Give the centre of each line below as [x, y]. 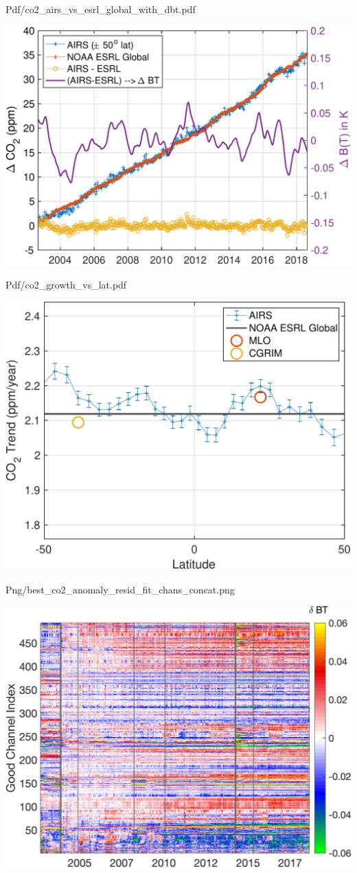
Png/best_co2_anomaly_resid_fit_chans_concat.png [120, 589]
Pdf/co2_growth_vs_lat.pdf [66, 284]
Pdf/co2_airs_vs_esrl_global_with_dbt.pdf [101, 9]
